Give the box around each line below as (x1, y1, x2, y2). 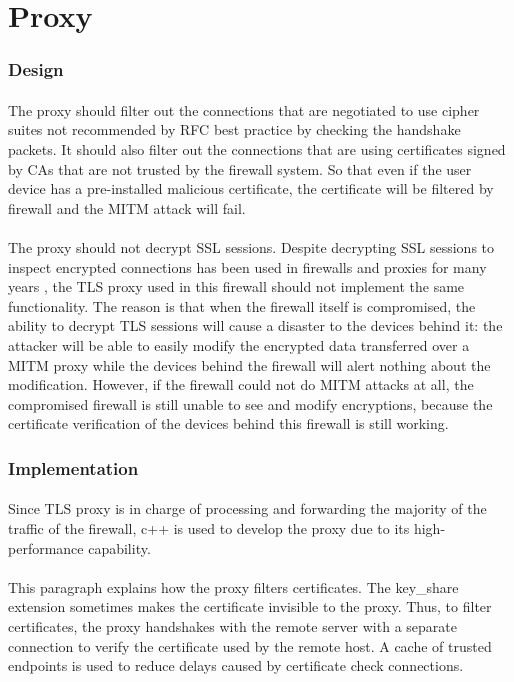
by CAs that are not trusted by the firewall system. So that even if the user (8, 158, 472, 179)
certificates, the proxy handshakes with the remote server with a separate (8, 615, 457, 636)
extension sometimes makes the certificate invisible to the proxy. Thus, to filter (8, 596, 492, 617)
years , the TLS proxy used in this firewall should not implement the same (8, 276, 465, 297)
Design (8, 57, 64, 82)
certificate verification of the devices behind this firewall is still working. (8, 413, 449, 434)
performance (8, 537, 84, 558)
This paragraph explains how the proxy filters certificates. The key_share (8, 576, 459, 597)
